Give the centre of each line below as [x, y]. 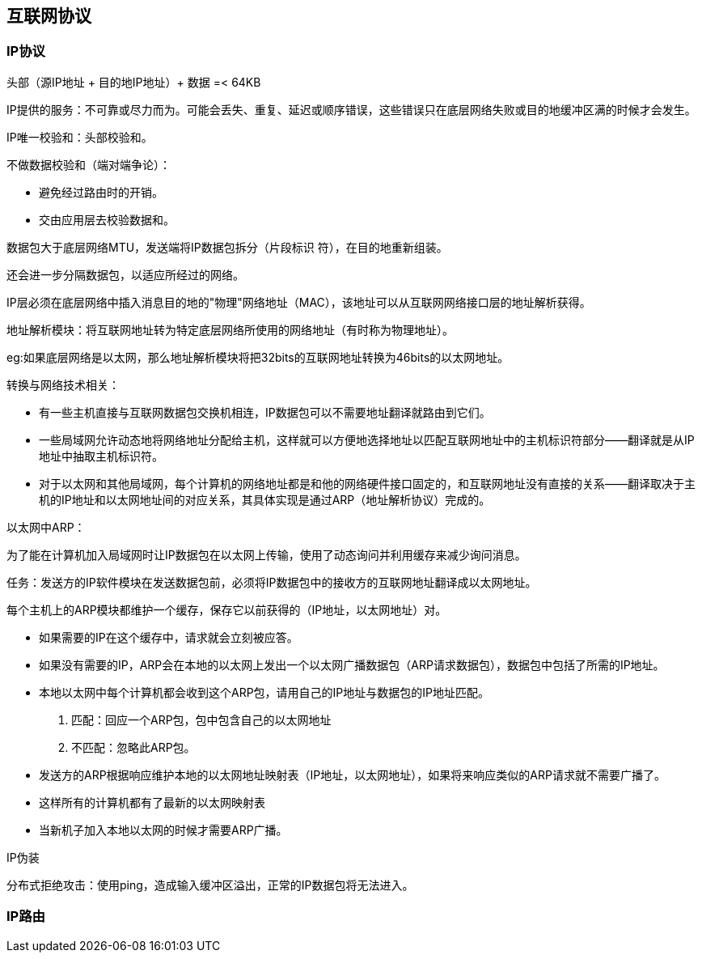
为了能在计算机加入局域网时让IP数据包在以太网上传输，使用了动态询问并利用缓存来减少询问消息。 [266, 554]
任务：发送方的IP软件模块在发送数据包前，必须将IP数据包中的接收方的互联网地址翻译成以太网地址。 [272, 582]
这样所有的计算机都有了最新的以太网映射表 [152, 802]
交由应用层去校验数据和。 [107, 219]
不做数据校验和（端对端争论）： [89, 164]
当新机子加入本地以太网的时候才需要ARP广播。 [163, 830]
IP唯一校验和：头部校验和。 [80, 137]
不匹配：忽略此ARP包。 [133, 747]
